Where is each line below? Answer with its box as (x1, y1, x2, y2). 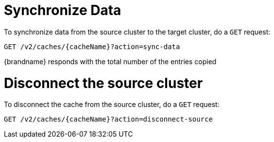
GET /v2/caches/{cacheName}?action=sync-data (4, 42, 180, 51)
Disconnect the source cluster (4, 74, 203, 91)
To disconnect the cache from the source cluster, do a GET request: (4, 100, 220, 109)
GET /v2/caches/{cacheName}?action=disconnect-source (4, 115, 213, 124)
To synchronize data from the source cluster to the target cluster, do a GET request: (4, 27, 271, 36)
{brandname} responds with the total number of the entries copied (4, 57, 217, 66)
